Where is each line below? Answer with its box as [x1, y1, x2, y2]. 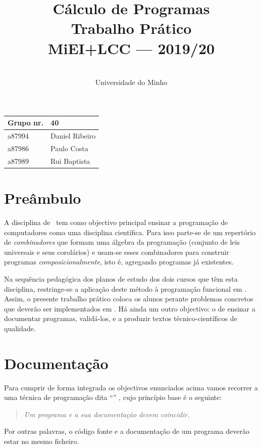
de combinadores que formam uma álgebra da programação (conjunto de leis [4, 237, 240, 247]
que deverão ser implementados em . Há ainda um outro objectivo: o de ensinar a [4, 303, 255, 313]
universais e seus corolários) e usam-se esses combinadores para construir [4, 246, 229, 257]
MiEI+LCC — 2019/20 [47, 37, 215, 58]
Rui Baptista [50, 155, 90, 166]
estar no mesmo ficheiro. [4, 435, 79, 446]
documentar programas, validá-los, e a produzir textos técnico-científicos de [4, 313, 237, 324]
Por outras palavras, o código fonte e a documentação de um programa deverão [4, 426, 249, 436]
